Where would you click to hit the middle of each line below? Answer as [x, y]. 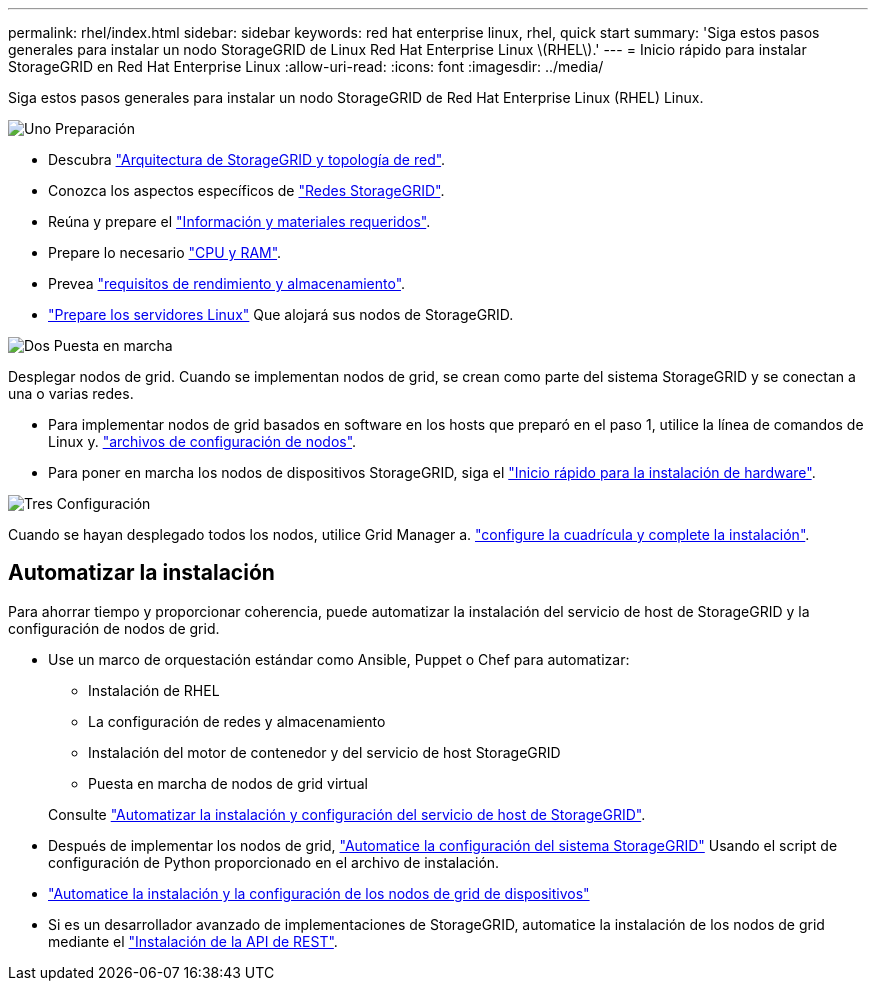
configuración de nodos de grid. [114, 628]
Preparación [95, 128]
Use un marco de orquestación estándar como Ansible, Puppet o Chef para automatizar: [339, 659]
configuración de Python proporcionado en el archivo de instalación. [274, 862]
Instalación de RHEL [154, 690]
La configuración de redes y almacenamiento [237, 721]
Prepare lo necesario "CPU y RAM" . [165, 252]
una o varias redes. [71, 393]
